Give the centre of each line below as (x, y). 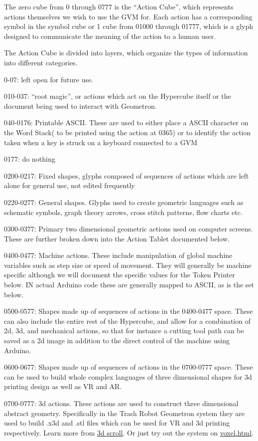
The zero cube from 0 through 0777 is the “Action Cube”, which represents (119, 6)
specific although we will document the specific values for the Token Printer (120, 275)
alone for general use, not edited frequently (69, 185)
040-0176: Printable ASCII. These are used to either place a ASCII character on (126, 122)
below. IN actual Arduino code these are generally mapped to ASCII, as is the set (129, 285)
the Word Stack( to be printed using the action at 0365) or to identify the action (128, 132)
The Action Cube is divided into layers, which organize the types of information (126, 53)
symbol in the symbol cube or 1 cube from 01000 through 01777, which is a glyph (129, 26)
